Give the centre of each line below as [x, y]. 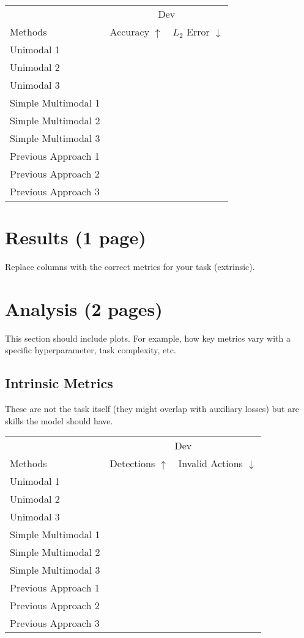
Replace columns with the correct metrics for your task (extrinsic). [130, 267]
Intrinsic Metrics [59, 383]
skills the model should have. [59, 420]
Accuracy [130, 32]
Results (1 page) [76, 237]
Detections [132, 463]
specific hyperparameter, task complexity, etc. [91, 350]
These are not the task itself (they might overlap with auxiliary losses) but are [152, 409]
